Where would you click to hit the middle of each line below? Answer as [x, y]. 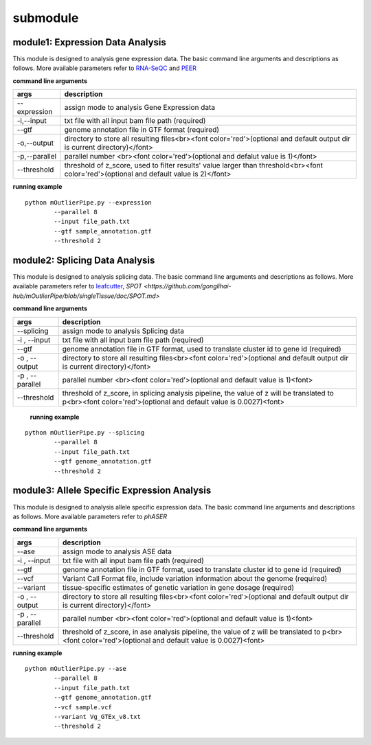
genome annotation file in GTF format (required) [142, 130]
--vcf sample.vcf [83, 707]
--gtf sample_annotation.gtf [103, 231]
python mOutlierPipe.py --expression [89, 202]
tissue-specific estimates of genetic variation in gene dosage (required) [178, 587]
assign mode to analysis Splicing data [123, 331]
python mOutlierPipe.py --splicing [85, 433]
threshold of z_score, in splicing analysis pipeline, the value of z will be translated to [198, 393]
